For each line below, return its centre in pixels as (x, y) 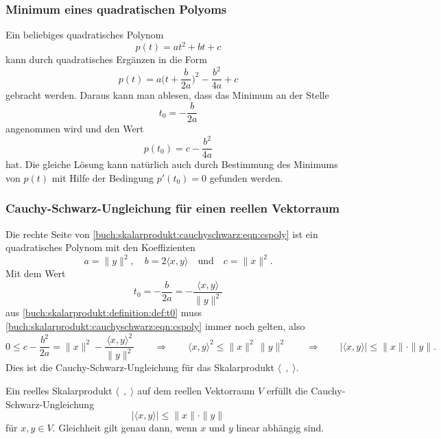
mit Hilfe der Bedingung (103, 177)
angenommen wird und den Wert (75, 129)
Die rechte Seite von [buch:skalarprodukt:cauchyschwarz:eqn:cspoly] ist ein (162, 234)
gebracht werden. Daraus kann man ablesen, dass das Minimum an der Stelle (167, 95)
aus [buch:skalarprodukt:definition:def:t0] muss (104, 312)
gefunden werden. (246, 177)
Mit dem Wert (36, 273)
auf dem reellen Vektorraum (196, 391)
